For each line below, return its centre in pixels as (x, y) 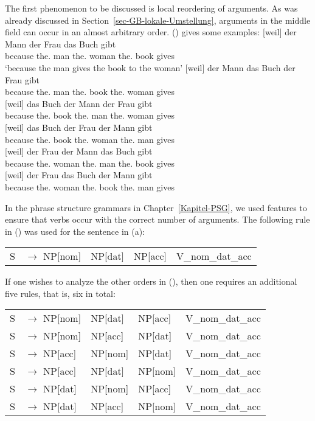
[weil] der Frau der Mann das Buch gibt (79, 151)
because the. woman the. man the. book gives (90, 163)
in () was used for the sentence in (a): (75, 231)
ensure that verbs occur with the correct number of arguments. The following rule (157, 219)
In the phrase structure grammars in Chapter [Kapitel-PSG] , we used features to (156, 207)
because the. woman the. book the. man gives (90, 186)
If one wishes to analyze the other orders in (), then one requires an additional (151, 281)
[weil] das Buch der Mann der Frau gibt (79, 103)
